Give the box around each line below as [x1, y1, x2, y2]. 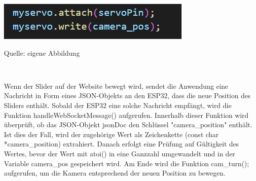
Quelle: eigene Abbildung [4, 47, 80, 58]
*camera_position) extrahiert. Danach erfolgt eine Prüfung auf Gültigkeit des [4, 139, 239, 149]
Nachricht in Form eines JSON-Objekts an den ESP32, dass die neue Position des [4, 90, 251, 101]
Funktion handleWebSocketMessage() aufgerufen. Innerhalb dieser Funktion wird [4, 109, 249, 120]
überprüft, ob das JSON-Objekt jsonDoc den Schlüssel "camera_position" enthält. [4, 119, 253, 130]
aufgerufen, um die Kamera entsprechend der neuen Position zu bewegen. [4, 168, 225, 178]
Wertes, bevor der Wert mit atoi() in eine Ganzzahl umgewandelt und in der [4, 148, 235, 158]
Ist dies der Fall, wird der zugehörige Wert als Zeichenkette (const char [4, 129, 219, 139]
